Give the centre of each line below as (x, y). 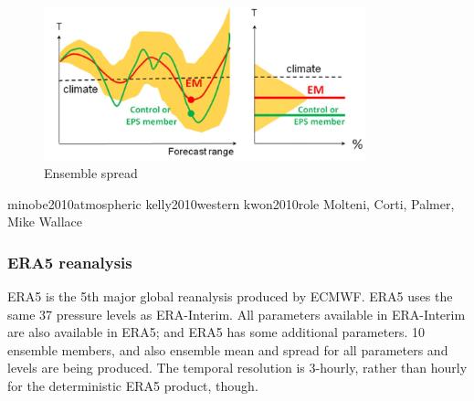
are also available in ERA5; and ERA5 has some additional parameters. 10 (216, 332)
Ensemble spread (91, 173)
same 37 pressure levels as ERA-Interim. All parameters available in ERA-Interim (237, 314)
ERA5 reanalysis (70, 262)
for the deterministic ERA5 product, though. (133, 386)
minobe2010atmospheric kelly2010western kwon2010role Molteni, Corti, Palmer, (231, 203)
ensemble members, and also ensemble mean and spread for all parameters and (228, 349)
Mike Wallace (45, 222)
